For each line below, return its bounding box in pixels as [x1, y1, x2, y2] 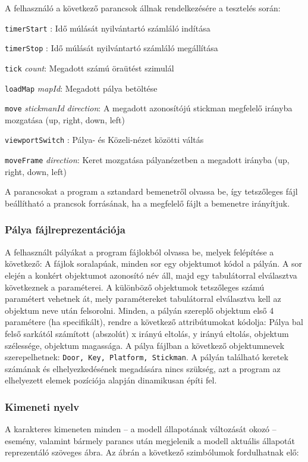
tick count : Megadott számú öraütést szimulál [5, 61, 174, 74]
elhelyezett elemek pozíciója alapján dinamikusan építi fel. [5, 374, 217, 386]
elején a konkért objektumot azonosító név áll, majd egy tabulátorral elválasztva [5, 269, 297, 281]
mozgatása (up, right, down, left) [5, 113, 125, 126]
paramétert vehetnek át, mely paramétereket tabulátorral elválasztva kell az [5, 292, 281, 305]
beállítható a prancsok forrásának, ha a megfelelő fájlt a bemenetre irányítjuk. [5, 196, 290, 209]
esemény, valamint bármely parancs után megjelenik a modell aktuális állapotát [5, 434, 295, 447]
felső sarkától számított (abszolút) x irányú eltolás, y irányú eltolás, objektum [5, 327, 289, 339]
